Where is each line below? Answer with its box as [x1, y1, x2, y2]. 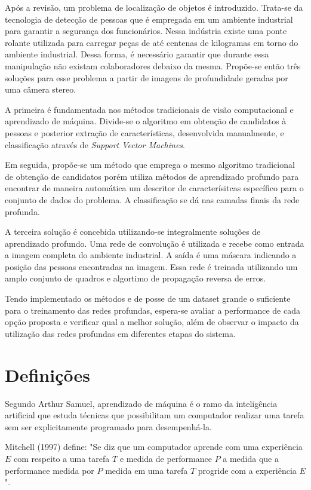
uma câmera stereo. [5, 83, 76, 96]
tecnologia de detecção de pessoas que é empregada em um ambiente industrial [5, 13, 293, 25]
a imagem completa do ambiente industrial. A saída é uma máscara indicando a [5, 249, 297, 261]
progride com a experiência [198, 464, 297, 476]
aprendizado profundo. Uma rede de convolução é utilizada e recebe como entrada [5, 237, 304, 249]
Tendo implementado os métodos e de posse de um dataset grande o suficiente [5, 292, 291, 305]
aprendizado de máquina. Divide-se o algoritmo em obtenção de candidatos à [5, 115, 287, 127]
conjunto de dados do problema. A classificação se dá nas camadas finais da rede [5, 193, 300, 206]
